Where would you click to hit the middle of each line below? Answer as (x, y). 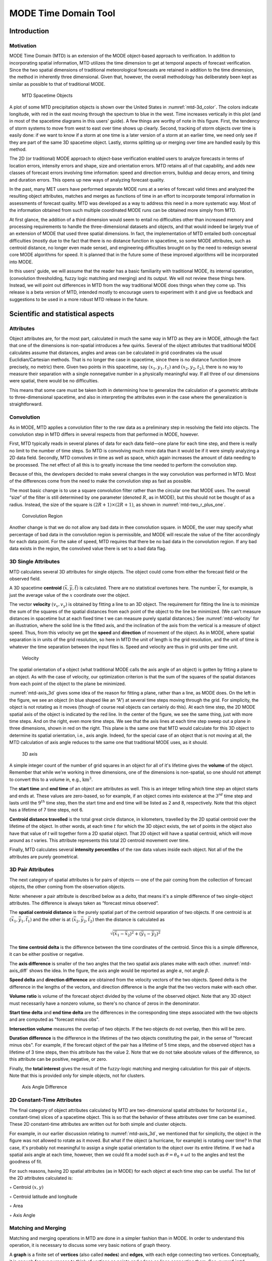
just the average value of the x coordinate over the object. (70, 595)
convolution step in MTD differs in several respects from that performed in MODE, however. (104, 434)
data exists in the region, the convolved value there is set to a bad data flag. (88, 549)
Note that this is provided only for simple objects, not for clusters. (77, 1076)
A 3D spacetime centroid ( (37, 588)
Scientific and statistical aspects (62, 313)
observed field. (25, 579)
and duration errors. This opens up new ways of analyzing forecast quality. (87, 180)
